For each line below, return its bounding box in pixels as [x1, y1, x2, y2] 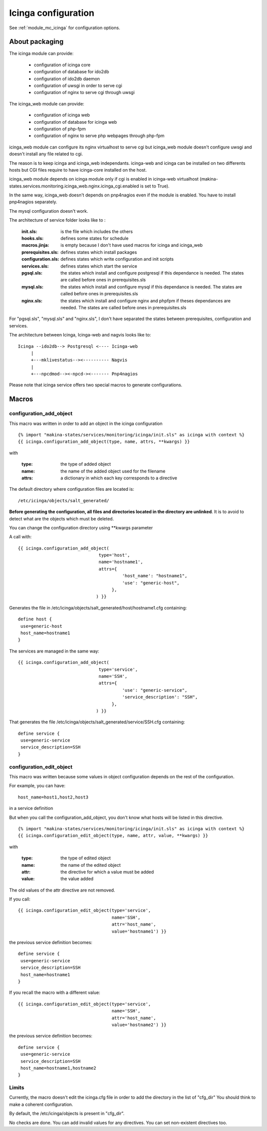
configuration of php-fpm [34, 126, 86, 132]
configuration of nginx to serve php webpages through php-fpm [34, 133, 165, 139]
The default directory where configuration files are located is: [9, 486, 134, 492]
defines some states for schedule [60, 236, 129, 241]
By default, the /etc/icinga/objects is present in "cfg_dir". [9, 1111, 125, 1117]
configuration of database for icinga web [34, 119, 117, 125]
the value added [60, 876, 94, 882]
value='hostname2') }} [111, 1022, 167, 1028]
